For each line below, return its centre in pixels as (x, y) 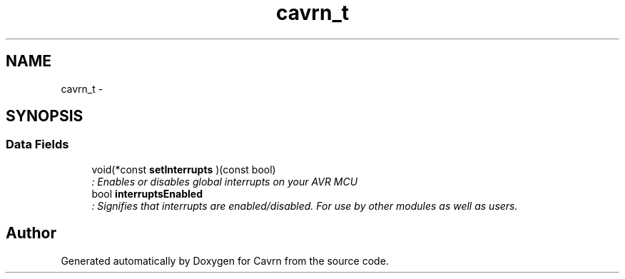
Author (31, 233)
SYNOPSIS (45, 116)
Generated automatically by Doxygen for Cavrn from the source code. (225, 260)
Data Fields (37, 144)
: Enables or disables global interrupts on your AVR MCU (225, 181)
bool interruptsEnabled (147, 193)
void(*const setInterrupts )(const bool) (184, 169)
